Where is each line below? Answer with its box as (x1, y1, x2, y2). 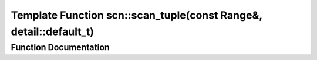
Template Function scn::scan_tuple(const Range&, (11, 9, 262, 22)
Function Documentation (11, 42, 110, 52)
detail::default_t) (11, 25, 94, 38)
